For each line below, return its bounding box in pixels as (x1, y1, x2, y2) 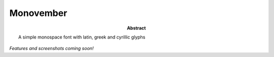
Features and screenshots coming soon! (9, 45, 94, 51)
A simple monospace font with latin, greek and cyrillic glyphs (18, 34, 146, 40)
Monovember (9, 7, 67, 18)
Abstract (127, 25, 146, 31)
